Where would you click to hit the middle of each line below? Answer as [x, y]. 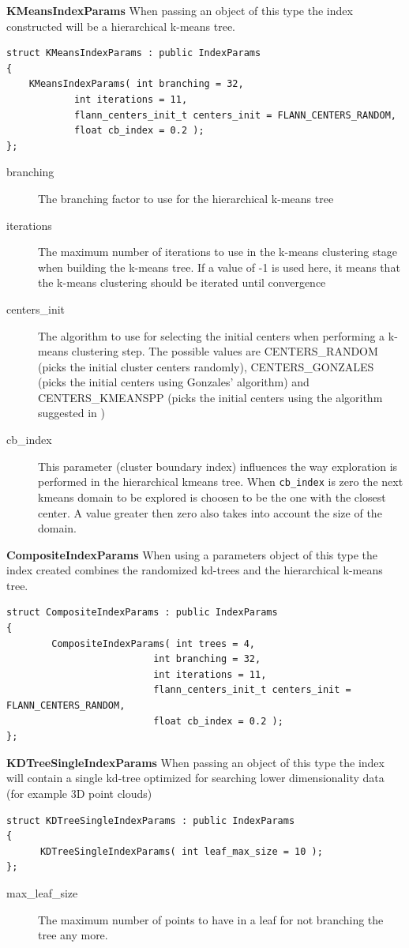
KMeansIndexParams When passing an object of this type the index [180, 10]
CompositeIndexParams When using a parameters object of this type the [192, 554]
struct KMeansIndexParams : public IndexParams [134, 53]
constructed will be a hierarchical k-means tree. [121, 26]
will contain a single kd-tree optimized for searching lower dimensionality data [195, 778]
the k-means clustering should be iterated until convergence [182, 282]
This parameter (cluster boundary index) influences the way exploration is [218, 466]
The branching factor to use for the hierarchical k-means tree [186, 198]
